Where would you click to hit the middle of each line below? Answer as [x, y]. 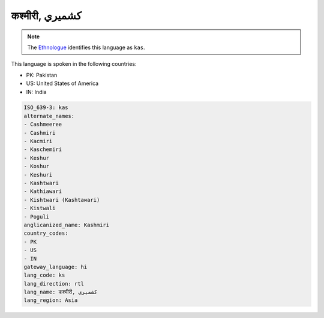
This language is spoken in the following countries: [74, 64]
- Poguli [37, 216]
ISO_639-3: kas [46, 107]
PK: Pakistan [42, 75]
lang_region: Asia [51, 300]
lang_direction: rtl [54, 284]
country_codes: [46, 233]
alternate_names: [49, 116]
